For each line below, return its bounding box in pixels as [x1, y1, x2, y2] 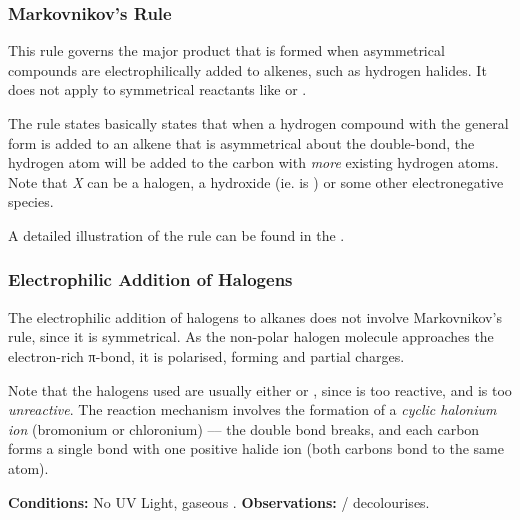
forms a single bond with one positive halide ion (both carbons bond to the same [8, 438, 504, 459]
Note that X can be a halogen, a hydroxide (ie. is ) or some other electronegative [8, 171, 504, 192]
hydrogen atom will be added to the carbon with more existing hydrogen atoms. [8, 152, 499, 173]
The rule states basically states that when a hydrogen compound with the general [8, 113, 509, 133]
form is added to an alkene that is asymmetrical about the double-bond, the [8, 132, 475, 153]
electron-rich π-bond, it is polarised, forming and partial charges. [8, 345, 405, 366]
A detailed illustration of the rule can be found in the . [8, 224, 345, 245]
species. [8, 191, 54, 212]
